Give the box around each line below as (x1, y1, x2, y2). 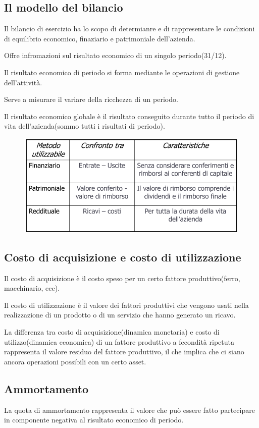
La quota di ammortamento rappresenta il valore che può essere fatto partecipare (4, 404, 255, 415)
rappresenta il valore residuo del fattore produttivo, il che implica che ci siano (4, 346, 244, 357)
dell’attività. (4, 77, 42, 87)
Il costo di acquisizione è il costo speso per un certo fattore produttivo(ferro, (4, 273, 240, 283)
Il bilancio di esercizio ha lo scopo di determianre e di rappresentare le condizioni (4, 23, 255, 34)
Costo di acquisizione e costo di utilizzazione (4, 249, 241, 264)
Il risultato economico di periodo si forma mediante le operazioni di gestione (4, 67, 240, 77)
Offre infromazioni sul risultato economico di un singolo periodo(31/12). (4, 50, 227, 61)
